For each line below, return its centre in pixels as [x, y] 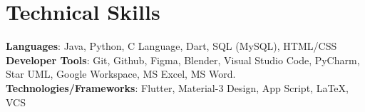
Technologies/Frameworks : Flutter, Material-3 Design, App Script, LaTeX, [177, 87]
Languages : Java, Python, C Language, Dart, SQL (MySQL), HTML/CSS [171, 46]
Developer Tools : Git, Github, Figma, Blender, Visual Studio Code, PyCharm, [183, 60]
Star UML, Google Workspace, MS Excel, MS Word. [121, 74]
